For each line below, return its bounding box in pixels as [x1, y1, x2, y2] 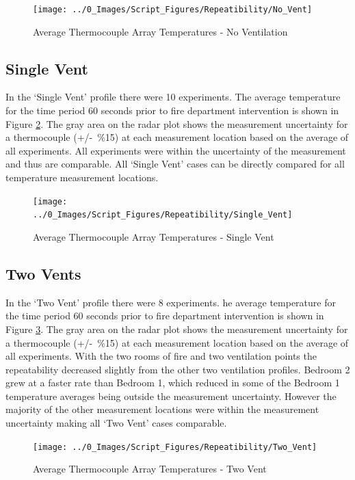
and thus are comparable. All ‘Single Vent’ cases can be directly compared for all [5, 157, 345, 171]
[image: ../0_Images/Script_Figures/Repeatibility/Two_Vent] [33, 442, 317, 452]
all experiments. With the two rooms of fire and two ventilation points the [5, 349, 317, 363]
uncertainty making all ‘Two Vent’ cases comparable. [5, 416, 227, 430]
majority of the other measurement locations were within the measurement [5, 402, 319, 416]
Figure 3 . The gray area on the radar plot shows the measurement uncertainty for [5, 321, 348, 336]
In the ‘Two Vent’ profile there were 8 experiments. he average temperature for [5, 295, 336, 309]
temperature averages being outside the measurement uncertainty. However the [5, 388, 337, 403]
